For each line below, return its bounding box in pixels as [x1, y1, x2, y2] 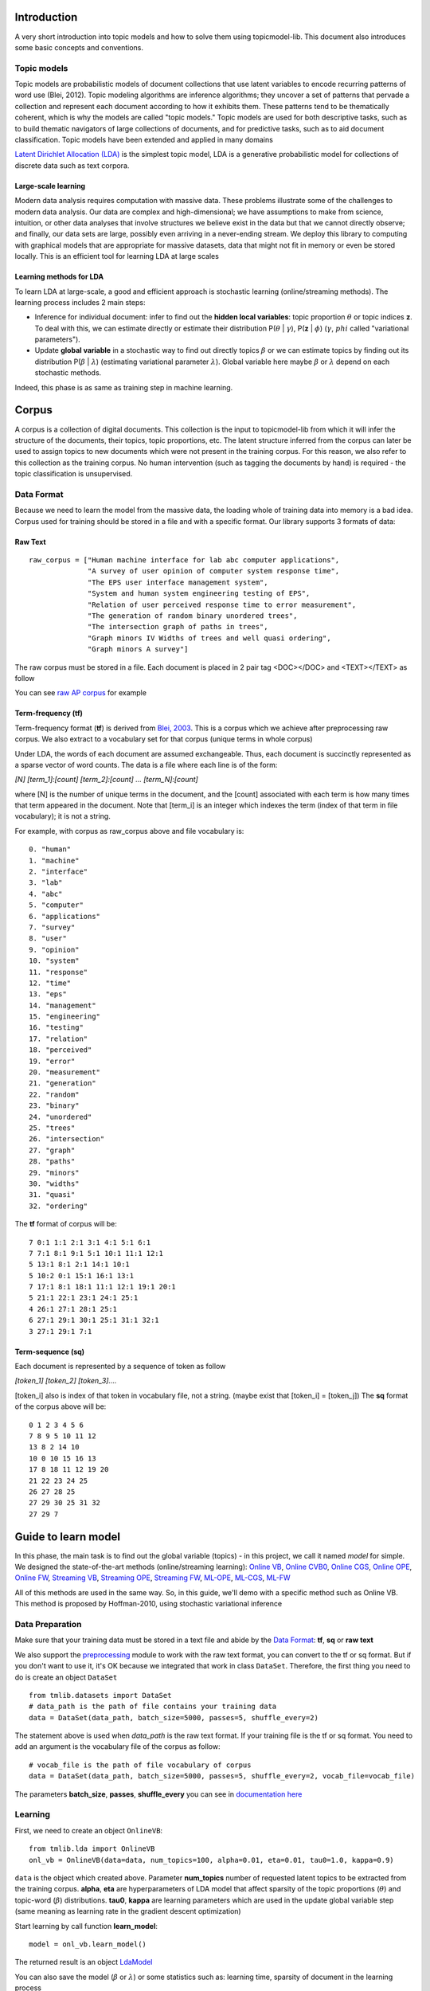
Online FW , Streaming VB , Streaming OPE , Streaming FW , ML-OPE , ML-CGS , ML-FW [14, 1573, 291, 1582]
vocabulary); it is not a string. [14, 812, 111, 821]
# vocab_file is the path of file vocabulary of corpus [29, 1760, 252, 1770]
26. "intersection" [29, 1135, 105, 1144]
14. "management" [29, 1000, 96, 1010]
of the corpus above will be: [14, 1402, 107, 1411]
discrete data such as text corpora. [14, 160, 130, 170]
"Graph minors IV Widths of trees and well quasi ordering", [88, 633, 331, 643]
